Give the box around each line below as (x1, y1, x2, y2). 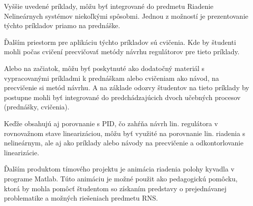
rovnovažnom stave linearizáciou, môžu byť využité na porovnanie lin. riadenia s (4, 128, 246, 138)
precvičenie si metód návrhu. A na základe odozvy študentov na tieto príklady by (4, 82, 250, 93)
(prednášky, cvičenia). (4, 102, 70, 112)
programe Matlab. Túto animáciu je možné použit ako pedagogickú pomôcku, (4, 173, 238, 183)
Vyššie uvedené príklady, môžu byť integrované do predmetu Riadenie (4, 1, 214, 11)
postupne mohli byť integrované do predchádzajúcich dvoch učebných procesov (4, 92, 241, 102)
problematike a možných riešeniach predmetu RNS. (4, 193, 158, 203)
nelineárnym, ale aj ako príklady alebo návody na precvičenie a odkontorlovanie (4, 137, 244, 148)
